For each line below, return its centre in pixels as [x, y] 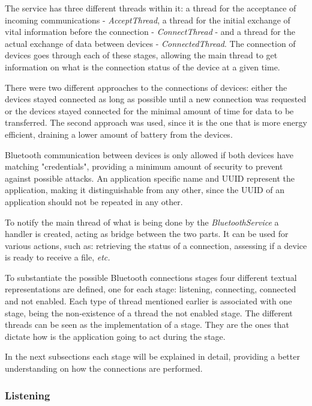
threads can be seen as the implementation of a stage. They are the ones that [147, 324]
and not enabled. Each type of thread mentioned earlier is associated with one [148, 301]
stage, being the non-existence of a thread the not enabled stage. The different [149, 312]
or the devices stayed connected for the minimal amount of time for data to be [149, 110]
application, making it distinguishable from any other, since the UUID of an [145, 190]
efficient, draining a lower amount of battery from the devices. [119, 134]
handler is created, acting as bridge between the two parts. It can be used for [147, 234]
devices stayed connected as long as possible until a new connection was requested [156, 99]
